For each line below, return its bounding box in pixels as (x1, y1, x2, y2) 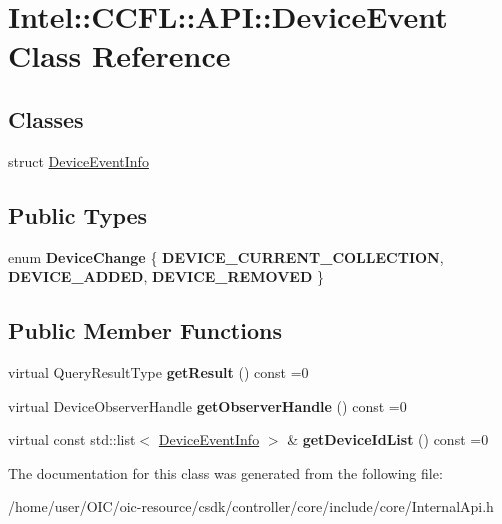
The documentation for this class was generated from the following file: (8, 462, 443, 483)
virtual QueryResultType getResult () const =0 (8, 361, 309, 382)
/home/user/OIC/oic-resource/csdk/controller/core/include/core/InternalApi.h (8, 496, 494, 517)
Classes (8, 103, 84, 134)
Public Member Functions (8, 315, 282, 346)
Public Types (8, 199, 148, 230)
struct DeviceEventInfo (8, 150, 149, 171)
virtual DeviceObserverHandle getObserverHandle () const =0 (8, 395, 407, 416)
